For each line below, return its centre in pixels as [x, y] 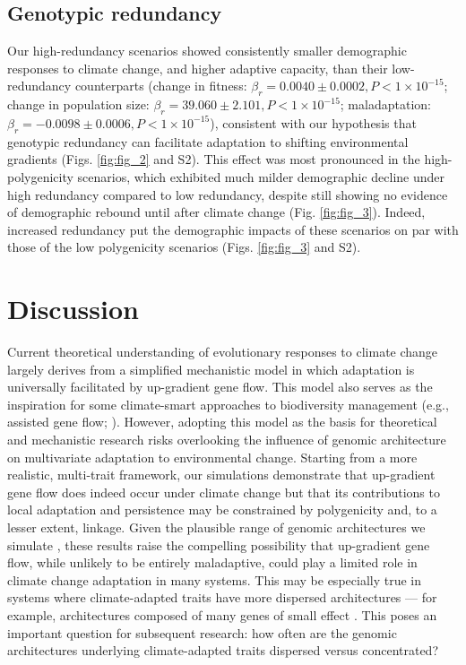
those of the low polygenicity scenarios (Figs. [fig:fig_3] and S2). [184, 247]
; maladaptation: [385, 104]
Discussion [73, 309]
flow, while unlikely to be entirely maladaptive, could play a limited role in [212, 562]
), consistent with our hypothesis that [313, 122]
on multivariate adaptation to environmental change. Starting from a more [212, 457]
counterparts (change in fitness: [161, 86]
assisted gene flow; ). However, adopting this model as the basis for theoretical [222, 422]
